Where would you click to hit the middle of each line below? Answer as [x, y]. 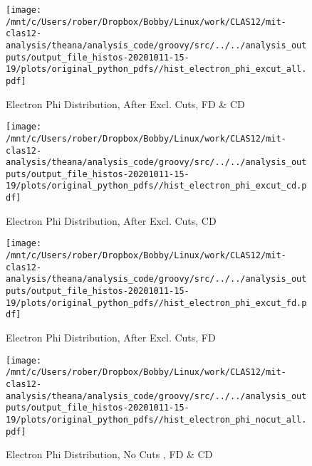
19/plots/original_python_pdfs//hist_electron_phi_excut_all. [156, 69]
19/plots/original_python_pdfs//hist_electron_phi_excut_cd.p [156, 186]
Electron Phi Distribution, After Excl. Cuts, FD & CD [125, 104]
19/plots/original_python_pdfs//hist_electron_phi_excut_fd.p [156, 303]
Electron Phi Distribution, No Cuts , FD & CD [109, 454]
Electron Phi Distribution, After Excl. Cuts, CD [111, 220]
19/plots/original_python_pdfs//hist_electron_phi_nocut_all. [156, 419]
